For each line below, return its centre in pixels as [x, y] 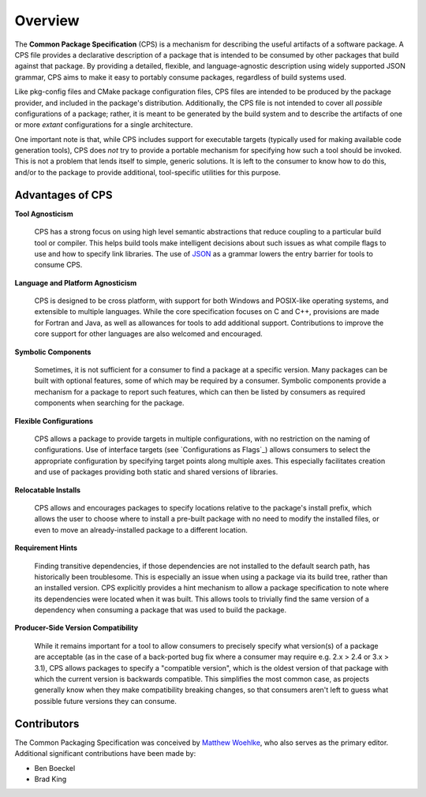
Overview [47, 21]
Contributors [47, 723]
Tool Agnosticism [44, 214]
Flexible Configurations [54, 421]
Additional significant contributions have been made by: [105, 754]
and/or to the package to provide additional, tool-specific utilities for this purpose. [148, 172]
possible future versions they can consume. [106, 701]
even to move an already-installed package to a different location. [141, 529]
